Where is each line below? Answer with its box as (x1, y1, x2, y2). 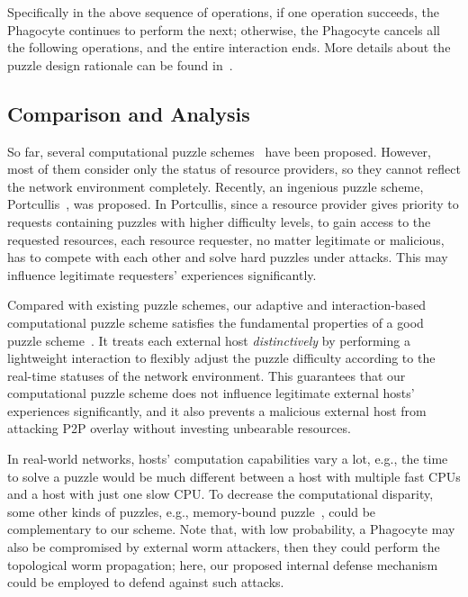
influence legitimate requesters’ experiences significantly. (7, 265, 317, 284)
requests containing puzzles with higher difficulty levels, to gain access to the (7, 212, 431, 231)
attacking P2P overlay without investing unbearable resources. (7, 419, 351, 438)
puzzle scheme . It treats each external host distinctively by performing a (7, 330, 410, 349)
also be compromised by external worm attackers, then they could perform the (7, 538, 440, 556)
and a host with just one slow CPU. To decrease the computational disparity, (7, 484, 434, 503)
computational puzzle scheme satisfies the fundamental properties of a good (7, 312, 424, 331)
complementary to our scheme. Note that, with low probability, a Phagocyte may (7, 520, 455, 538)
